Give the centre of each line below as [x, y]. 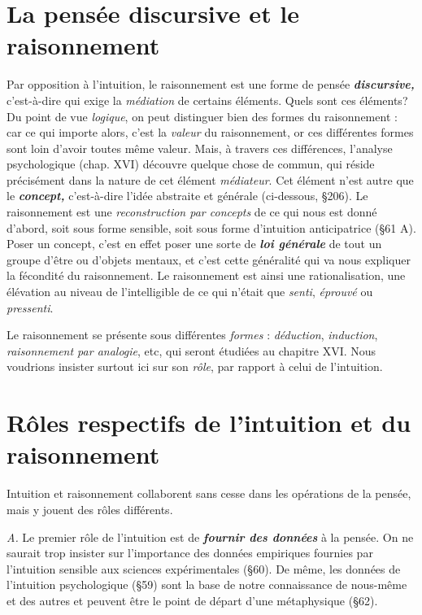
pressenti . [30, 307]
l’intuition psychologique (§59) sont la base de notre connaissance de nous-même [207, 584]
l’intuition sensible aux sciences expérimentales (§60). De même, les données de [204, 568]
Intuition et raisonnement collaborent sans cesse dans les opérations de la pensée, [209, 493]
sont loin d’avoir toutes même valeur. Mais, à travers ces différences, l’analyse [200, 148]
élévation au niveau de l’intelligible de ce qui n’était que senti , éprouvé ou [190, 292]
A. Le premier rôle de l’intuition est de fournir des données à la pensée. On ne [210, 536]
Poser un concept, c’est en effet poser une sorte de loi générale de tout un [194, 244]
